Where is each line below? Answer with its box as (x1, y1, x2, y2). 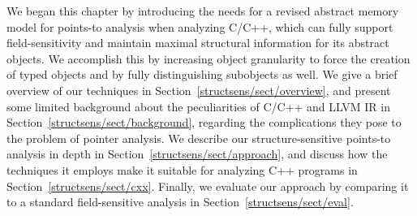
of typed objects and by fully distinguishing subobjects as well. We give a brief (6, 66, 398, 83)
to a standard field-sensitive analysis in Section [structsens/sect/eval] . (6, 193, 354, 210)
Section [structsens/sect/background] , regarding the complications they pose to (6, 114, 402, 131)
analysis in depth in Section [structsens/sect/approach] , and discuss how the (6, 145, 388, 162)
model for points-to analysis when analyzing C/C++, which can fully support (6, 18, 393, 35)
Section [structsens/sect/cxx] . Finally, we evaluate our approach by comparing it (6, 177, 409, 194)
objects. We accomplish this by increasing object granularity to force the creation (6, 50, 411, 67)
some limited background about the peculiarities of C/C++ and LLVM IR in (6, 97, 390, 114)
